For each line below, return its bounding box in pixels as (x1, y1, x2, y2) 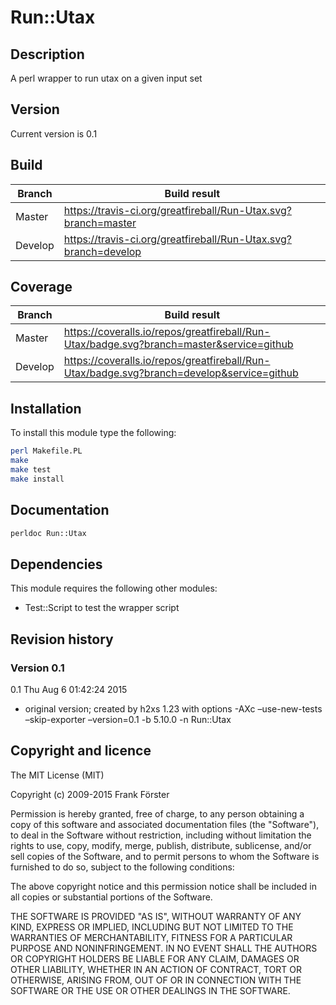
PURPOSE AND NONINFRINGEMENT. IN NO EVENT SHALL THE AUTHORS (10, 942, 318, 954)
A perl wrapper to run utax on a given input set (10, 72, 203, 84)
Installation (10, 400, 82, 417)
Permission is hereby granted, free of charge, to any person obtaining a (10, 807, 305, 820)
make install (10, 474, 65, 484)
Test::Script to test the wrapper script (24, 602, 180, 614)
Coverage (10, 279, 73, 296)
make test (10, 465, 52, 475)
